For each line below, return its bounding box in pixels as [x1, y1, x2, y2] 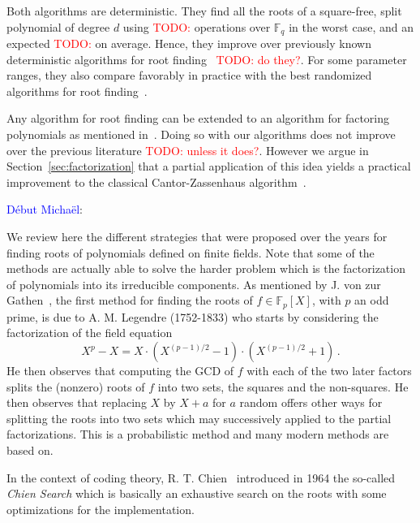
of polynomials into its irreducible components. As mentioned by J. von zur [6, 275, 381, 292]
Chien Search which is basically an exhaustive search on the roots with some [6, 485, 387, 502]
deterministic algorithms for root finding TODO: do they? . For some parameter [6, 50, 407, 67]
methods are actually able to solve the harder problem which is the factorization [6, 260, 405, 277]
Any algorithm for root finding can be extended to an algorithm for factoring [6, 110, 390, 127]
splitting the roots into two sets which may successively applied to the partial [6, 409, 392, 426]
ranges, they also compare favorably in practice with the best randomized [6, 67, 372, 84]
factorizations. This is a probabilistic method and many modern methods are [6, 426, 389, 443]
